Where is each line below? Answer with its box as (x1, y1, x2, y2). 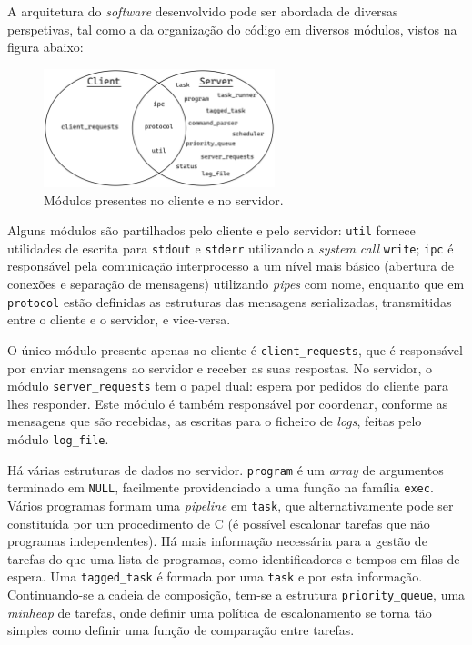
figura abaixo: (7, 37, 84, 56)
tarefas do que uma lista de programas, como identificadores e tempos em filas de (7, 549, 460, 568)
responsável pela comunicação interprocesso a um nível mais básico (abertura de (7, 256, 455, 275)
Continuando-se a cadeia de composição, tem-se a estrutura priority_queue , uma (7, 585, 466, 604)
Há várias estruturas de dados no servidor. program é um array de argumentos (7, 460, 444, 479)
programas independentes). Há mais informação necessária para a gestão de (7, 531, 427, 551)
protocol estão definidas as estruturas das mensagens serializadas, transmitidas (7, 292, 452, 311)
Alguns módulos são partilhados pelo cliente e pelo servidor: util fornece (7, 221, 416, 240)
